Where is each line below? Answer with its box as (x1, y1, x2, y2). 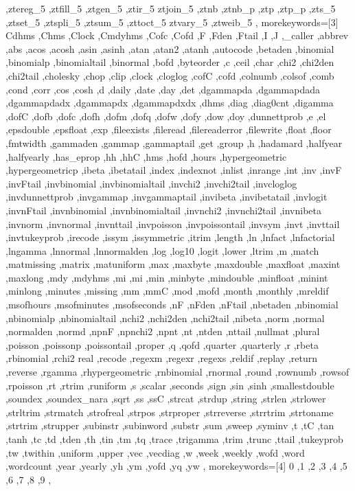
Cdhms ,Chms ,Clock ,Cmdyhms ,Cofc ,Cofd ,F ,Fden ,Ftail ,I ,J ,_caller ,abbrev (5, 28, 349, 43)
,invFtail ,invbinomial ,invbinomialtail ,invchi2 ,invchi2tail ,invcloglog (5, 176, 297, 190)
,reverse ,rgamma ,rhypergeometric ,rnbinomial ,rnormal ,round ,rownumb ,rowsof (5, 365, 350, 379)
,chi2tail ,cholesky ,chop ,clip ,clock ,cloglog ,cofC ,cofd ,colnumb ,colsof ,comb (5, 68, 334, 82)
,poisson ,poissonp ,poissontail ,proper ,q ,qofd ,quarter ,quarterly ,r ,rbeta (5, 337, 319, 352)
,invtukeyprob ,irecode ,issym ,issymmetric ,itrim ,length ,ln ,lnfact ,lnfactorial (5, 230, 335, 244)
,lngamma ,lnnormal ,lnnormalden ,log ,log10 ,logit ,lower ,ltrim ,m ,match (5, 243, 319, 258)
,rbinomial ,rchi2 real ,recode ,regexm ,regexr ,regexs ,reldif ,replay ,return (5, 351, 318, 365)
